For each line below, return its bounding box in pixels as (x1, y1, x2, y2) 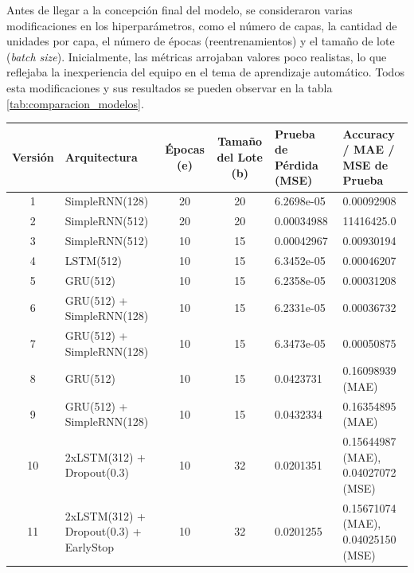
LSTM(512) (64, 251, 123, 268)
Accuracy (342, 125, 395, 142)
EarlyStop (64, 538, 114, 555)
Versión (12, 149, 54, 166)
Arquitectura (64, 149, 138, 166)
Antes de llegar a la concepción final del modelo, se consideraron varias (6, 2, 353, 18)
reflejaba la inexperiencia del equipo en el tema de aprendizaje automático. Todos (6, 64, 404, 80)
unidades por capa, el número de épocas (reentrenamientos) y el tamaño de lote (6, 33, 395, 49)
